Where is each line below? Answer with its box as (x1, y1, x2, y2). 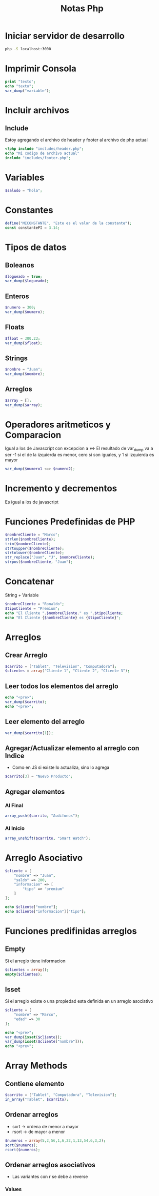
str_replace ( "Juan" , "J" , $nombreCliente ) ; (5, 555, 95, 560)
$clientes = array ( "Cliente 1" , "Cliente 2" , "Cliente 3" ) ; (5, 668, 130, 674)
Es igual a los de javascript (5, 499, 59, 505)
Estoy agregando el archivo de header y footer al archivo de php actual (5, 137, 148, 143)
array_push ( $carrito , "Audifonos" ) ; (5, 813, 79, 818)
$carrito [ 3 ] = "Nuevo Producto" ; (5, 774, 73, 779)
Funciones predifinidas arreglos (5, 926, 137, 936)
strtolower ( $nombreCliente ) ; (5, 550, 64, 556)
